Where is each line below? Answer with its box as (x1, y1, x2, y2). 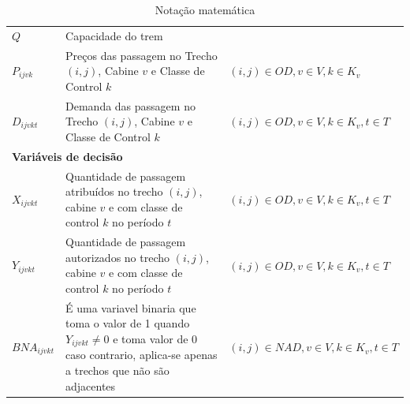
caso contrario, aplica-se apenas (65, 346, 218, 363)
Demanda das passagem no (65, 97, 196, 114)
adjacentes (65, 377, 116, 394)
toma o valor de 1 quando (65, 315, 190, 331)
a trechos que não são (65, 362, 170, 379)
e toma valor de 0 (113, 331, 198, 347)
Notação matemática (155, 2, 255, 17)
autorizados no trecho (65, 249, 170, 265)
